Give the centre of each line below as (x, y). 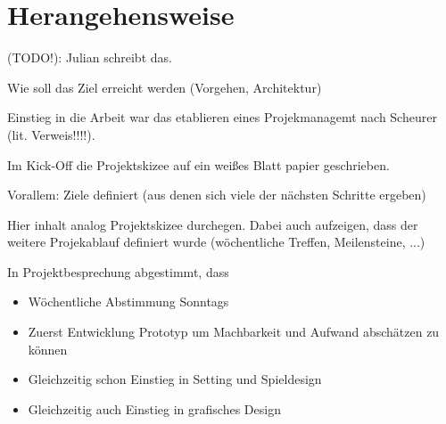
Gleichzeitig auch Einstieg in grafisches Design (154, 408)
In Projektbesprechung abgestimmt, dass (118, 271)
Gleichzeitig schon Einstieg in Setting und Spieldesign (175, 379)
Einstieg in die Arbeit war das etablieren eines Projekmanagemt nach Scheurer (222, 117)
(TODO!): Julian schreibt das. (90, 57)
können (48, 349)
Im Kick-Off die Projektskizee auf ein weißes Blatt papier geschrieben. (198, 164)
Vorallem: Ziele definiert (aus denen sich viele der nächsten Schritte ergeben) (217, 195)
